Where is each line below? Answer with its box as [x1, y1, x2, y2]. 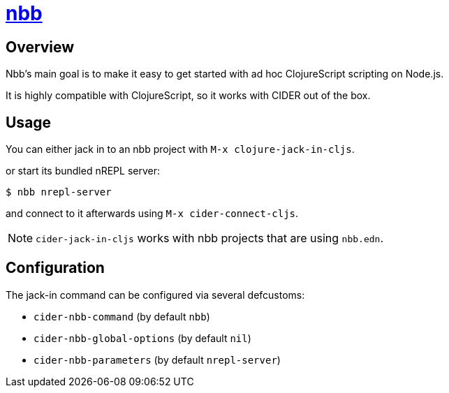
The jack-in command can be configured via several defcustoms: [6, 288, 305, 301]
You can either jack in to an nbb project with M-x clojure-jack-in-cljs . [6, 143, 355, 156]
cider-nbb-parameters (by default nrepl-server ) [34, 353, 281, 366]
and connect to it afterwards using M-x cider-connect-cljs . [6, 207, 299, 220]
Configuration [6, 259, 105, 277]
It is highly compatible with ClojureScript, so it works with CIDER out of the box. [6, 89, 371, 102]
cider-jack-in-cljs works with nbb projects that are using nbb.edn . [36, 231, 384, 246]
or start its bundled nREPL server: [6, 165, 161, 177]
